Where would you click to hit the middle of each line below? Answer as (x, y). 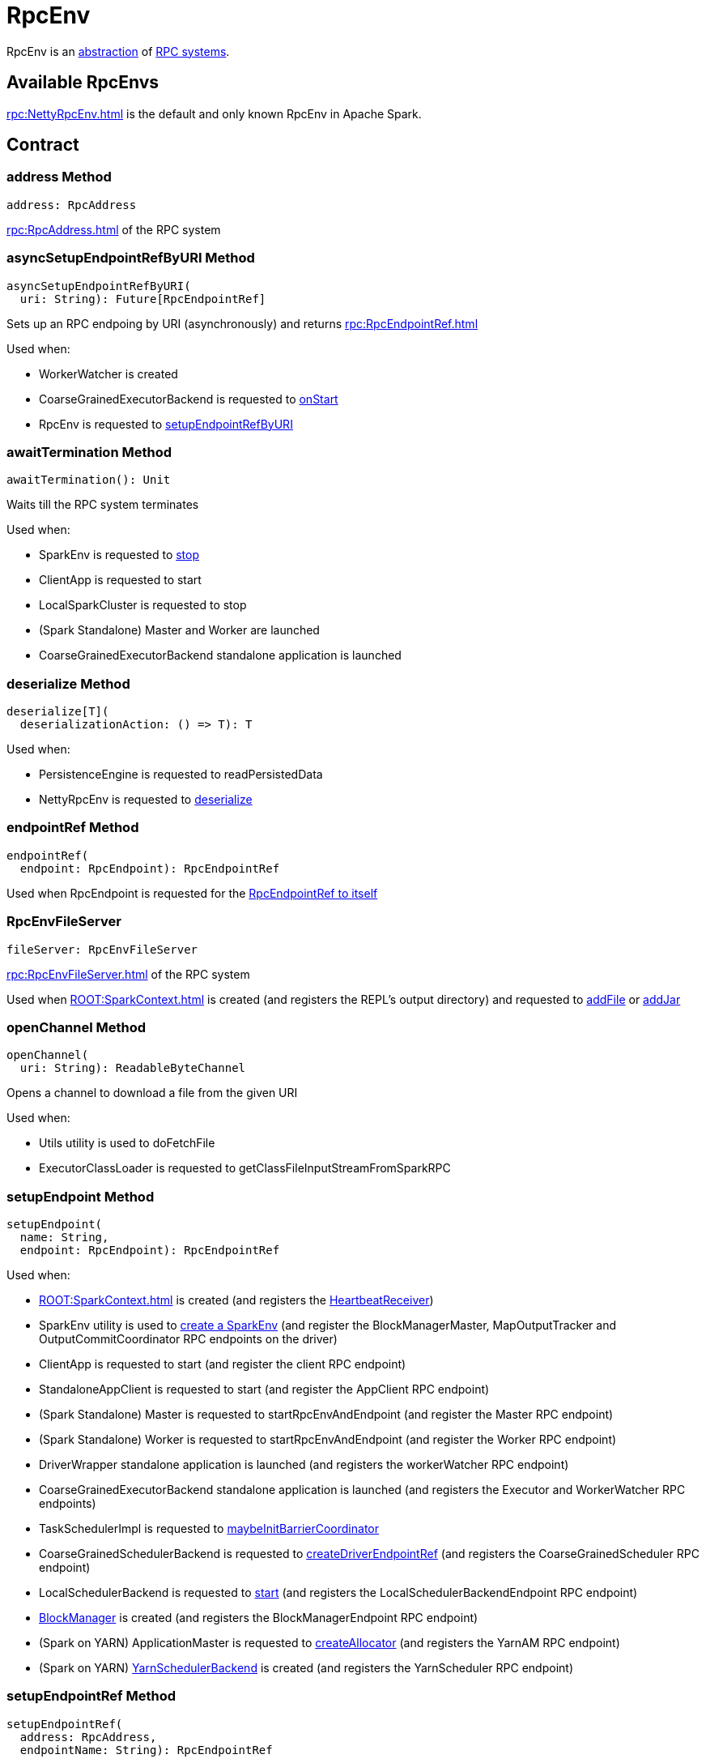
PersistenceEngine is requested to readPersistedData (181, 775)
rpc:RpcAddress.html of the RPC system (114, 229)
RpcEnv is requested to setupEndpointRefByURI (166, 424)
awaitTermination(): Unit (89, 480)
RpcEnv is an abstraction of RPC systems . (118, 51)
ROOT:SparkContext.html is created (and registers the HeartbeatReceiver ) (236, 1300)
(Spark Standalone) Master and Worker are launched (179, 630)
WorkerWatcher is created (108, 374)
